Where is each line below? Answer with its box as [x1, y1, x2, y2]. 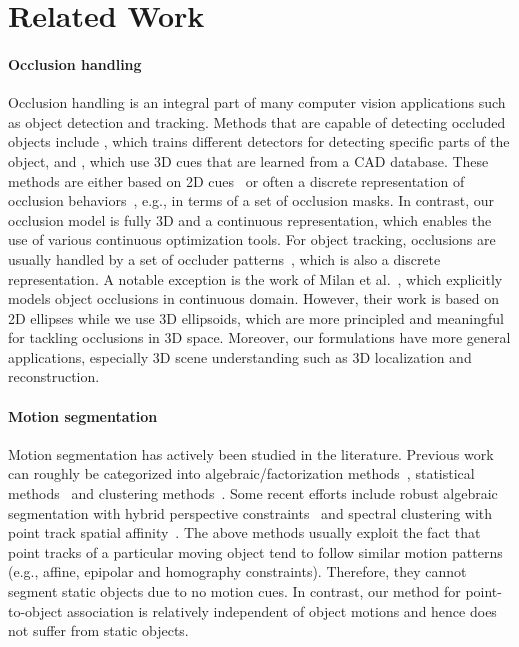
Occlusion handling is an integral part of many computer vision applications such [8, 92, 506, 113]
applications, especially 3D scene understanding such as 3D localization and [8, 346, 472, 367]
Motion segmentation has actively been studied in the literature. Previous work [8, 443, 494, 464]
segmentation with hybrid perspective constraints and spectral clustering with [8, 502, 493, 523]
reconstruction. [8, 366, 100, 387]
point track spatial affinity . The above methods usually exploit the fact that [8, 522, 481, 543]
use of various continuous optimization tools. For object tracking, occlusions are [8, 229, 496, 250]
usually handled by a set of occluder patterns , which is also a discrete [8, 248, 441, 269]
